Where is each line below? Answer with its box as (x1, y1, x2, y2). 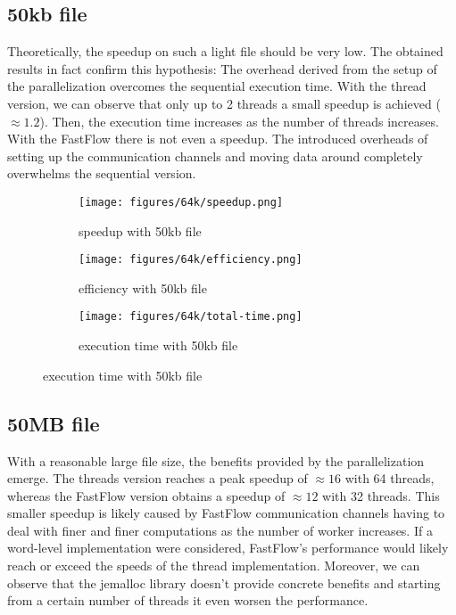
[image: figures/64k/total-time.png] (79, 310, 303, 324)
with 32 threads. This (322, 486, 440, 504)
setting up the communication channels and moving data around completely (7, 146, 423, 165)
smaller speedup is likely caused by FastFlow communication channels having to (7, 504, 445, 522)
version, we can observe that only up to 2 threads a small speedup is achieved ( (7, 94, 441, 112)
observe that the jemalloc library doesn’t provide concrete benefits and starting (7, 573, 441, 592)
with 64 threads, (344, 469, 435, 488)
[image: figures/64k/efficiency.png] (79, 253, 303, 266)
